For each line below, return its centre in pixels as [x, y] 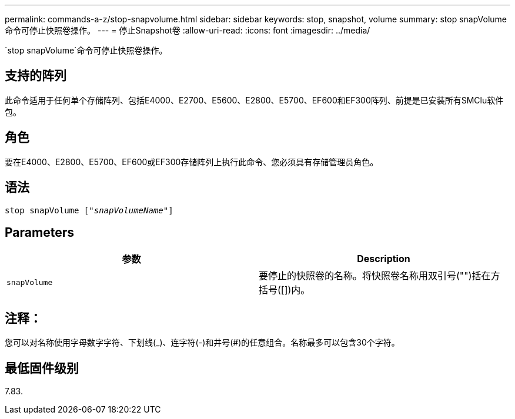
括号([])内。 [285, 290]
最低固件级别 [42, 368]
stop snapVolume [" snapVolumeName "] [89, 210]
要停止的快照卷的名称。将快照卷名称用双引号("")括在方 [379, 276]
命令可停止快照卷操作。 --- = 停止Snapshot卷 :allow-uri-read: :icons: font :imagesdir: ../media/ [188, 30]
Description [384, 259]
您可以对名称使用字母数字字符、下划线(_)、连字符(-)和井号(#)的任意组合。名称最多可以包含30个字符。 [202, 343]
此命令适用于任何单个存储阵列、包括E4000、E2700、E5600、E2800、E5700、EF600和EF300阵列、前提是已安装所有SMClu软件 [254, 100]
